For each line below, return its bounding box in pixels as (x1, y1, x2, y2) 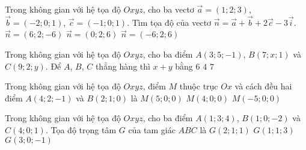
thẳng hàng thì (95, 59, 150, 72)
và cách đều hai (234, 80, 292, 92)
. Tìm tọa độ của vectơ (127, 16, 212, 28)
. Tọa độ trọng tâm (45, 123, 117, 136)
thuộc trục (179, 80, 218, 92)
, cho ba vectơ (142, 3, 194, 15)
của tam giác (128, 123, 176, 136)
